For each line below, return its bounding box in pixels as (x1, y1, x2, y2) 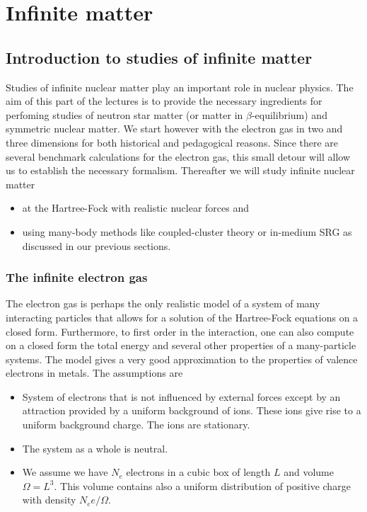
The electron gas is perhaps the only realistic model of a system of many (6, 296, 320, 311)
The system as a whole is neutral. (22, 440, 168, 455)
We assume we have (22, 465, 108, 479)
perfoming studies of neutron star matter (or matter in (6, 107, 243, 122)
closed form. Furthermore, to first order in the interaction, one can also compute (6, 324, 354, 339)
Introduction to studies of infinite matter (6, 46, 313, 68)
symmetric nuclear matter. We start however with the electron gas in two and (6, 121, 343, 136)
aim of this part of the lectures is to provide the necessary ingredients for (6, 93, 322, 108)
